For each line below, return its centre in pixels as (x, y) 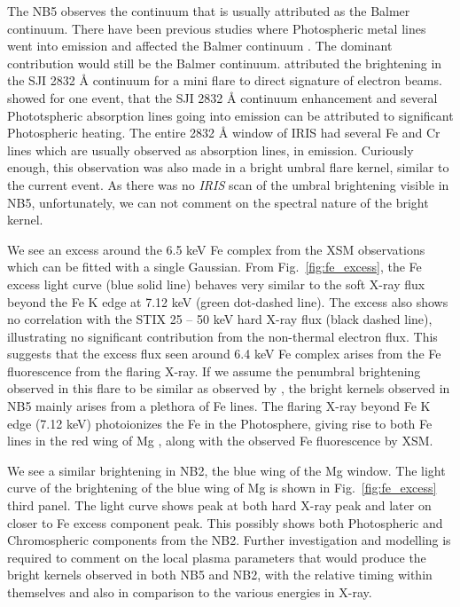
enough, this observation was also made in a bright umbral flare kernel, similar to (228, 167)
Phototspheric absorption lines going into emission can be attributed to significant (230, 115)
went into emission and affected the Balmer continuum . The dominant (200, 46)
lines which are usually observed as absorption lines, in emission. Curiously (211, 150)
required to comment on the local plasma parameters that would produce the (217, 557)
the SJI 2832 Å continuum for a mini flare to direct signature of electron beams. (225, 80)
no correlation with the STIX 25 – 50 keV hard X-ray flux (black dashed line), (220, 319)
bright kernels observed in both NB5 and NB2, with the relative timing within (220, 575)
